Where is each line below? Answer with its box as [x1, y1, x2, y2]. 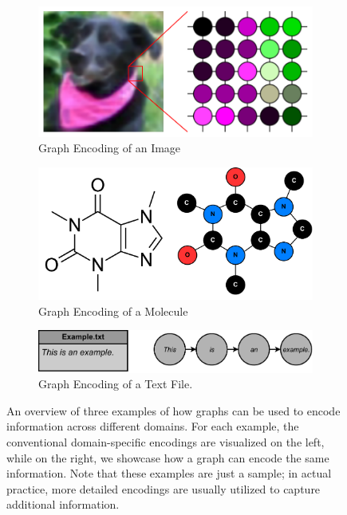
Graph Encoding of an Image [38, 140, 181, 156]
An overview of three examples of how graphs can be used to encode [6, 402, 341, 419]
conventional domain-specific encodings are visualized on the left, [6, 433, 325, 450]
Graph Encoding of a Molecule [38, 302, 188, 319]
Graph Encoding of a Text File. [38, 375, 193, 392]
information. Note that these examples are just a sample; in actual [6, 465, 332, 482]
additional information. [6, 496, 120, 513]
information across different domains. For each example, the [6, 418, 299, 434]
